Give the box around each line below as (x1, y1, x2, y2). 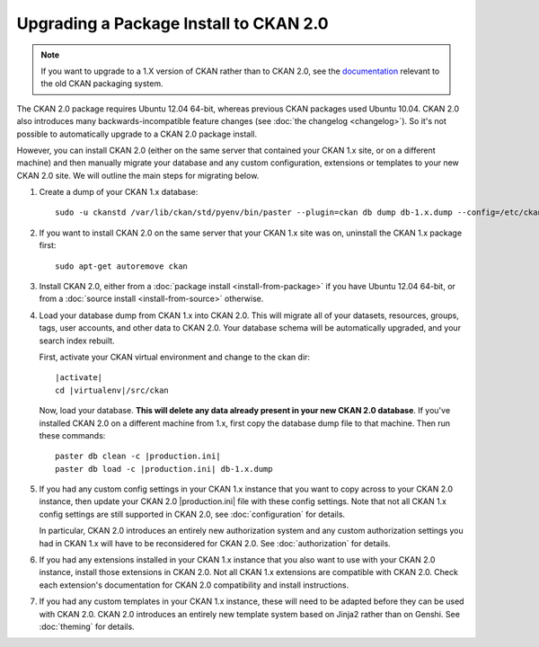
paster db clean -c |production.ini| (55, 451, 222, 462)
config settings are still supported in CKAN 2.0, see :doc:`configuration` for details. (39, 509, 346, 519)
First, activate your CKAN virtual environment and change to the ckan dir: (39, 351, 310, 362)
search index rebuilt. (39, 335, 116, 346)
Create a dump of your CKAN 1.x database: (39, 187, 199, 198)
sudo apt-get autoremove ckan (55, 261, 189, 271)
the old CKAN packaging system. (40, 78, 163, 89)
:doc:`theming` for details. (39, 621, 135, 632)
